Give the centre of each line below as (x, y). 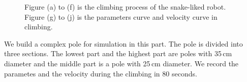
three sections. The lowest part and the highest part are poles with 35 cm (118, 53)
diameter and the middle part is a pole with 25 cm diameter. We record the (121, 63)
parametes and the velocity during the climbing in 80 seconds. (101, 73)
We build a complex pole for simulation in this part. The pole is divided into (123, 43)
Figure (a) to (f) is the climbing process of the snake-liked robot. (125, 7)
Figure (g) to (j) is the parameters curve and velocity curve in (121, 16)
